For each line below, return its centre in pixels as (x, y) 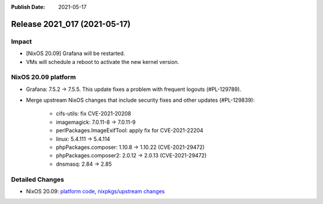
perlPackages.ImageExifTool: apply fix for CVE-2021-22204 (129, 130)
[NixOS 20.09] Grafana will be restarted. (76, 53)
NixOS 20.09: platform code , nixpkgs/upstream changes (95, 191)
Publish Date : (28, 7)
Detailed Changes (38, 179)
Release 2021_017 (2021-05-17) (71, 24)
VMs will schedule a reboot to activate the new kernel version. (103, 62)
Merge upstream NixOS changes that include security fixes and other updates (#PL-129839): (140, 100)
